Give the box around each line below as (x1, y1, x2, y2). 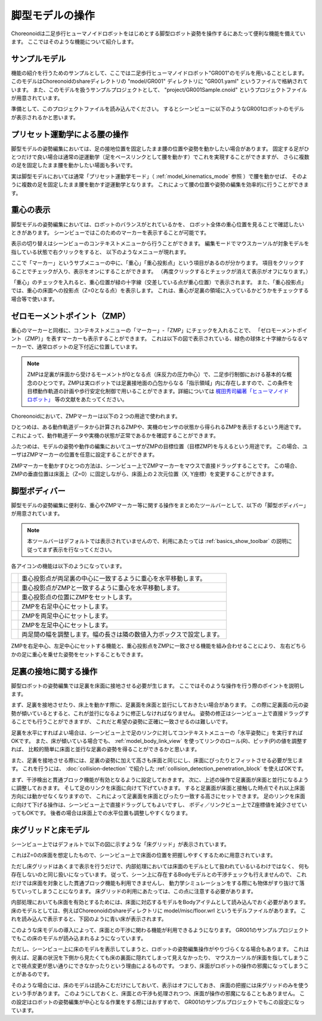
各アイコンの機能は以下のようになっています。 (11, 562, 125, 569)
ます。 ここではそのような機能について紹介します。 (11, 38, 137, 45)
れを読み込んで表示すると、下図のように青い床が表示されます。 (11, 915, 167, 923)
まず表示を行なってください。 (42, 546, 116, 553)
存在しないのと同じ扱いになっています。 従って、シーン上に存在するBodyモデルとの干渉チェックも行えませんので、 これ (11, 871, 307, 878)
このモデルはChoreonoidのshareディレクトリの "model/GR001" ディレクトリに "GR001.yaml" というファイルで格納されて (11, 78, 308, 85)
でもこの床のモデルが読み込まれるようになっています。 (11, 934, 146, 942)
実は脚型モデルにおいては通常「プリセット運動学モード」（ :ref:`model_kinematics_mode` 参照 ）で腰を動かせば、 (11, 172, 290, 180)
